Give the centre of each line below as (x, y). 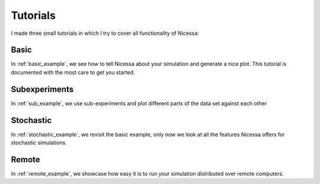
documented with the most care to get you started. (73, 72)
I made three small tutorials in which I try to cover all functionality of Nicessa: (105, 33)
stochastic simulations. (39, 143)
